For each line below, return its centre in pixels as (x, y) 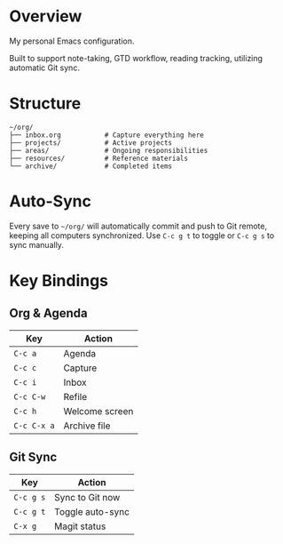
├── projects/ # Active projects (91, 143)
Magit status (80, 526)
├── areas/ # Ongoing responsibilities (109, 150)
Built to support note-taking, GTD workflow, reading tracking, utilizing (136, 58)
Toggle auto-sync (92, 511)
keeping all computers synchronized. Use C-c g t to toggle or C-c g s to (142, 235)
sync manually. (37, 244)
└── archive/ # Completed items (91, 166)
